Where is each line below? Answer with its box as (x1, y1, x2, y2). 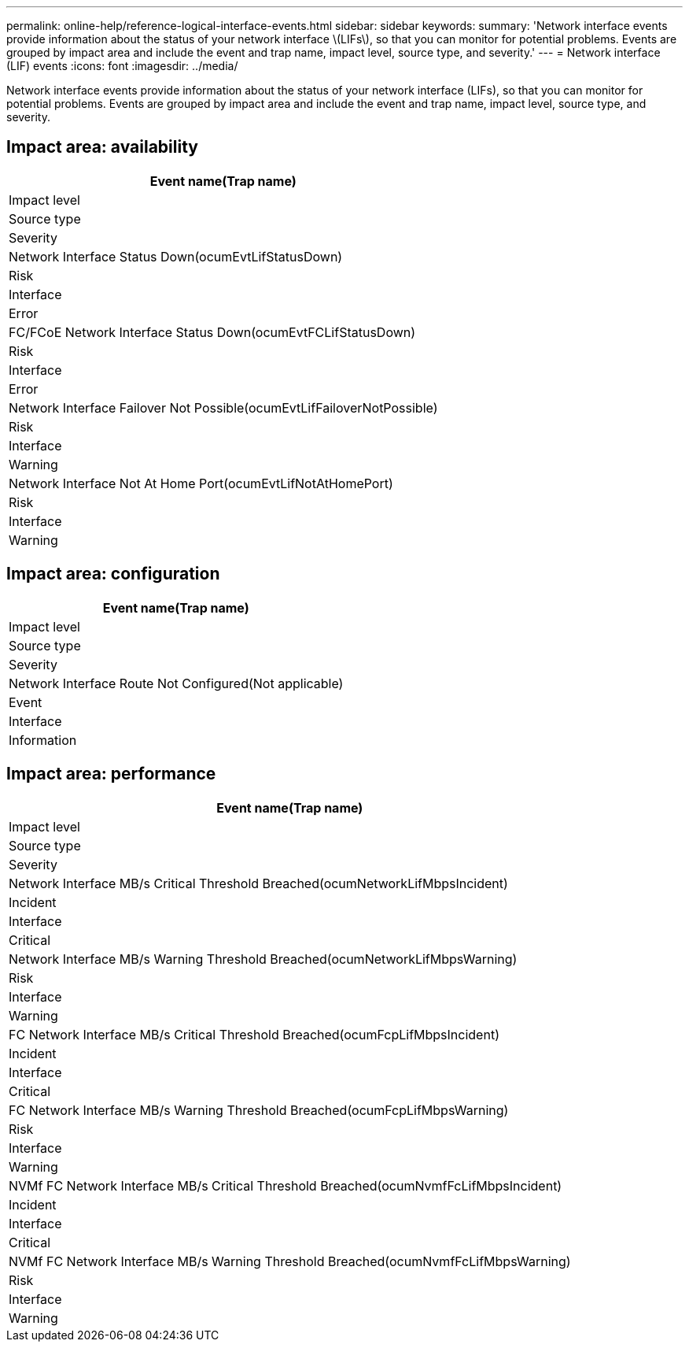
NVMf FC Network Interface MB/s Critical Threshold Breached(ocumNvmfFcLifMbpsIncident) (9, 1177, 562, 1194)
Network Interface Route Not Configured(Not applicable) (9, 675, 344, 691)
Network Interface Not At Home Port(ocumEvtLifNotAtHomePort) (9, 475, 393, 491)
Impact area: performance (6, 764, 216, 784)
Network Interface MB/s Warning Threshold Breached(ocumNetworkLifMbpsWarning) (9, 950, 518, 967)
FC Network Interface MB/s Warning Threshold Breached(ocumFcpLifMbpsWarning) (9, 1102, 509, 1118)
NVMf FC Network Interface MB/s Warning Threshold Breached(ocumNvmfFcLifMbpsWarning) (9, 1253, 571, 1269)
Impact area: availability (6, 137, 198, 157)
